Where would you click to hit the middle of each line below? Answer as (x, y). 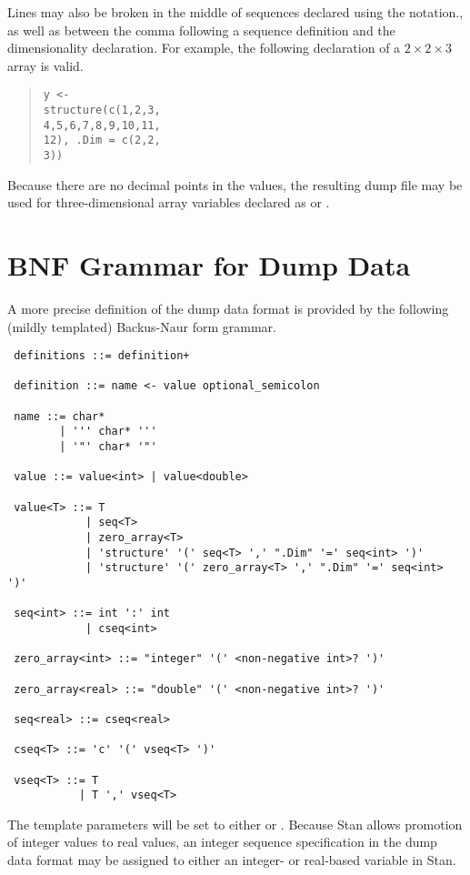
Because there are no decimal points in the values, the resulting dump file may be (235, 184)
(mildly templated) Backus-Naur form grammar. (142, 326)
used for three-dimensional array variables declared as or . (169, 202)
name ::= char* (60, 416)
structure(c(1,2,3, (102, 111)
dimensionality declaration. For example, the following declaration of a (204, 48)
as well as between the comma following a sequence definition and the (201, 30)
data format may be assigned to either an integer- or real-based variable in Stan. (232, 860)
